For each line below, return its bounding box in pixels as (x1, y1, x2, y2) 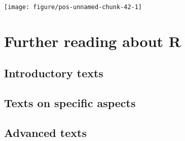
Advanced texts (4, 124, 87, 140)
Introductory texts (4, 65, 103, 81)
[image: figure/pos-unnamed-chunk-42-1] (4, 4, 142, 11)
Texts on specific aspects (4, 95, 136, 111)
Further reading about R (4, 30, 181, 51)
